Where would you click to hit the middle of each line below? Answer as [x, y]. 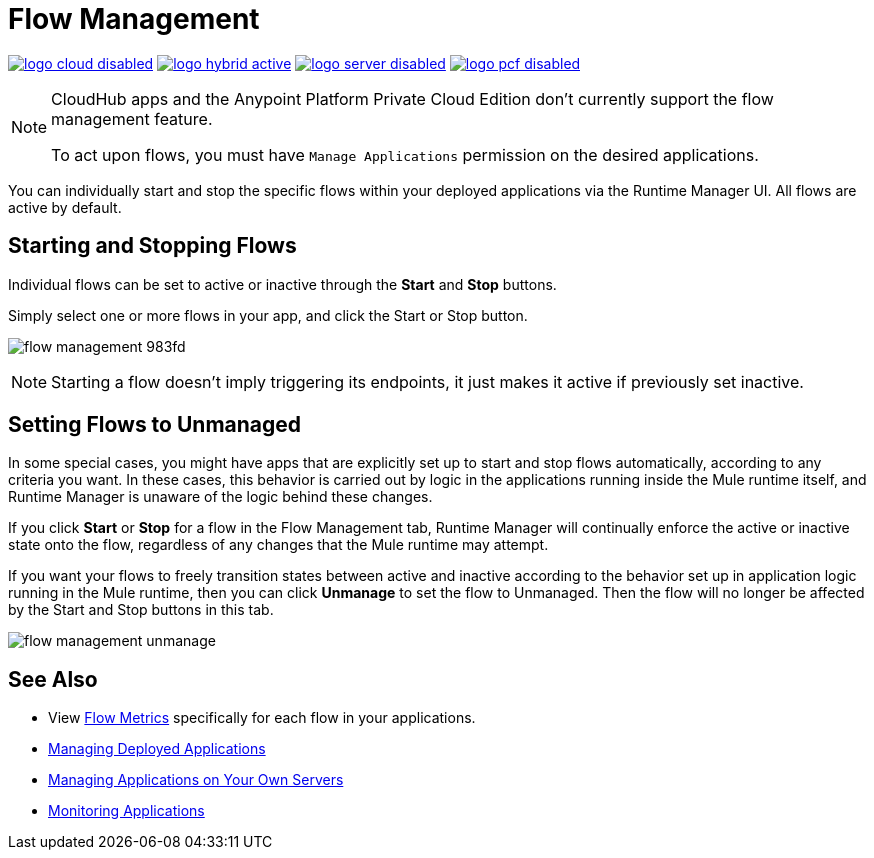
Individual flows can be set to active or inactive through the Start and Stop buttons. [282, 284]
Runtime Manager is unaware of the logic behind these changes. [220, 497]
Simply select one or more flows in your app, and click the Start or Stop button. [268, 315]
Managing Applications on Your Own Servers [196, 780]
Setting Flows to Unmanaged [155, 425]
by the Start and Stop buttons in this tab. [141, 610]
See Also [53, 679]
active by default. [65, 207]
